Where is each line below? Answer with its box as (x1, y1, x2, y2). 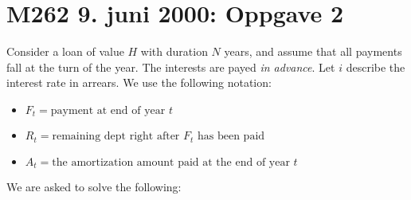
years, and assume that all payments (224, 43, 402, 60)
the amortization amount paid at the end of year (52, 156, 290, 168)
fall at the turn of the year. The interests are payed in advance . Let (6, 58, 335, 75)
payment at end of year (50, 104, 166, 116)
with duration (140, 43, 208, 60)
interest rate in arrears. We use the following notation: (6, 74, 272, 91)
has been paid (198, 131, 265, 143)
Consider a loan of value (6, 43, 124, 60)
